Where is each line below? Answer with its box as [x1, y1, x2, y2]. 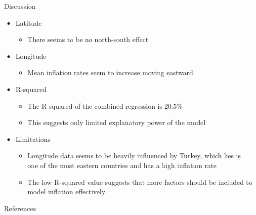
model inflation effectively [27, 186, 106, 197]
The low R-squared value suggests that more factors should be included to [27, 176, 253, 187]
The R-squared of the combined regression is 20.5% [27, 100, 183, 111]
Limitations [15, 133, 51, 144]
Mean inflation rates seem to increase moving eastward [27, 67, 193, 78]
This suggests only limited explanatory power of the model [27, 117, 206, 128]
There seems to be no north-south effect [27, 34, 149, 44]
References [4, 203, 36, 213]
